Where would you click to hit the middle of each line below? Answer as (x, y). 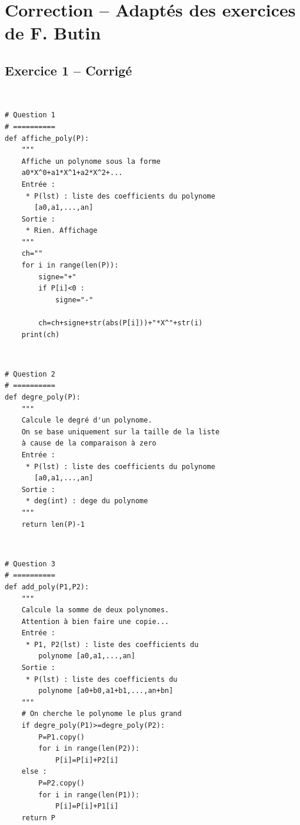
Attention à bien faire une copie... (95, 621)
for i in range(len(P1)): (89, 795)
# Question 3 (30, 564)
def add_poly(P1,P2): (47, 587)
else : (34, 772)
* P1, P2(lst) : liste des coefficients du (112, 644)
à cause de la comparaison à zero (89, 443)
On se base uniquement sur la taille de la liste (121, 432)
